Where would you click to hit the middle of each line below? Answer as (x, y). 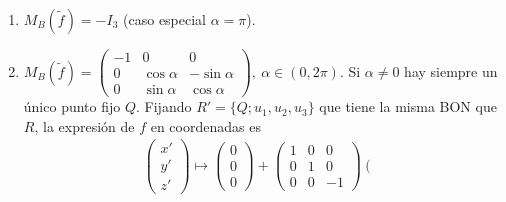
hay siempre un (451, 70)
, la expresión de (84, 125)
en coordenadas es (205, 125)
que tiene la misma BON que (408, 106)
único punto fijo (72, 106)
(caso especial (165, 19)
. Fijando (164, 106)
